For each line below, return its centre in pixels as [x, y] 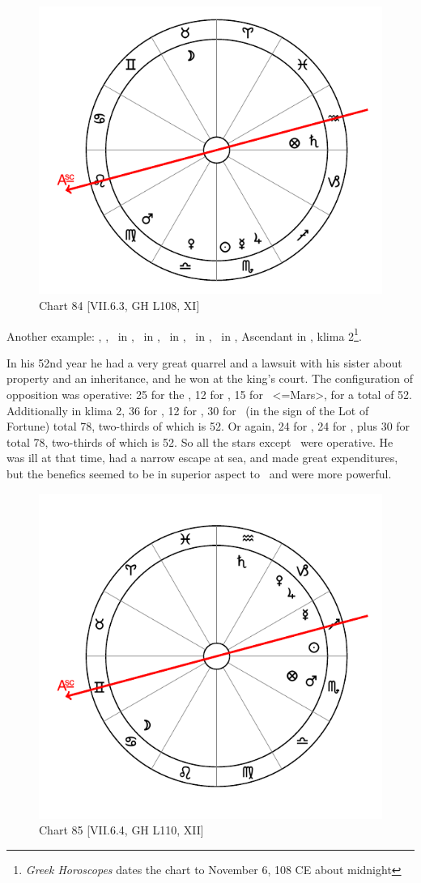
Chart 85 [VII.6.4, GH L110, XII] [121, 830]
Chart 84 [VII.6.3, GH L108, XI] [119, 305]
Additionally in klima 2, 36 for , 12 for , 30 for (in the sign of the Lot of [188, 410]
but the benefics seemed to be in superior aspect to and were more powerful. [199, 473]
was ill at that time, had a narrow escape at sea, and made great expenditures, [202, 458]
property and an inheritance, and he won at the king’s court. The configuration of [210, 378]
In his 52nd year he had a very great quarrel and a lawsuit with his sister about [204, 362]
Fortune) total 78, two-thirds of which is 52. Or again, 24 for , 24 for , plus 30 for [208, 426]
